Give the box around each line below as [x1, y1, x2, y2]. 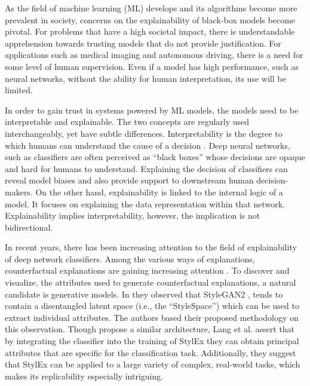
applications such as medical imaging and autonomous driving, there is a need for [5, 48, 303, 61]
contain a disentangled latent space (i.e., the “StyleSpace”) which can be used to [5, 299, 299, 312]
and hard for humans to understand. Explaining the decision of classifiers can [5, 162, 288, 174]
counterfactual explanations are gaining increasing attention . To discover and [5, 264, 290, 277]
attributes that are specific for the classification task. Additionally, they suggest [5, 346, 296, 359]
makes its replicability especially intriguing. [5, 369, 164, 382]
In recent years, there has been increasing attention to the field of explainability [5, 241, 297, 253]
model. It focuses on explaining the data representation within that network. [5, 197, 285, 210]
